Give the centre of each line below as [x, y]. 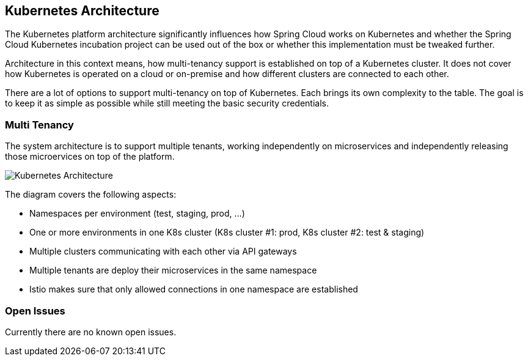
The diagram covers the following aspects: [91, 195]
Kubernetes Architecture [82, 11]
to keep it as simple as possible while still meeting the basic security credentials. [167, 103]
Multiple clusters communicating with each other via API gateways [163, 251]
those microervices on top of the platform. [90, 157]
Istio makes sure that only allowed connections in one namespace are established [194, 289]
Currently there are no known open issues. [91, 332]
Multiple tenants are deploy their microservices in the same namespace [173, 270]
